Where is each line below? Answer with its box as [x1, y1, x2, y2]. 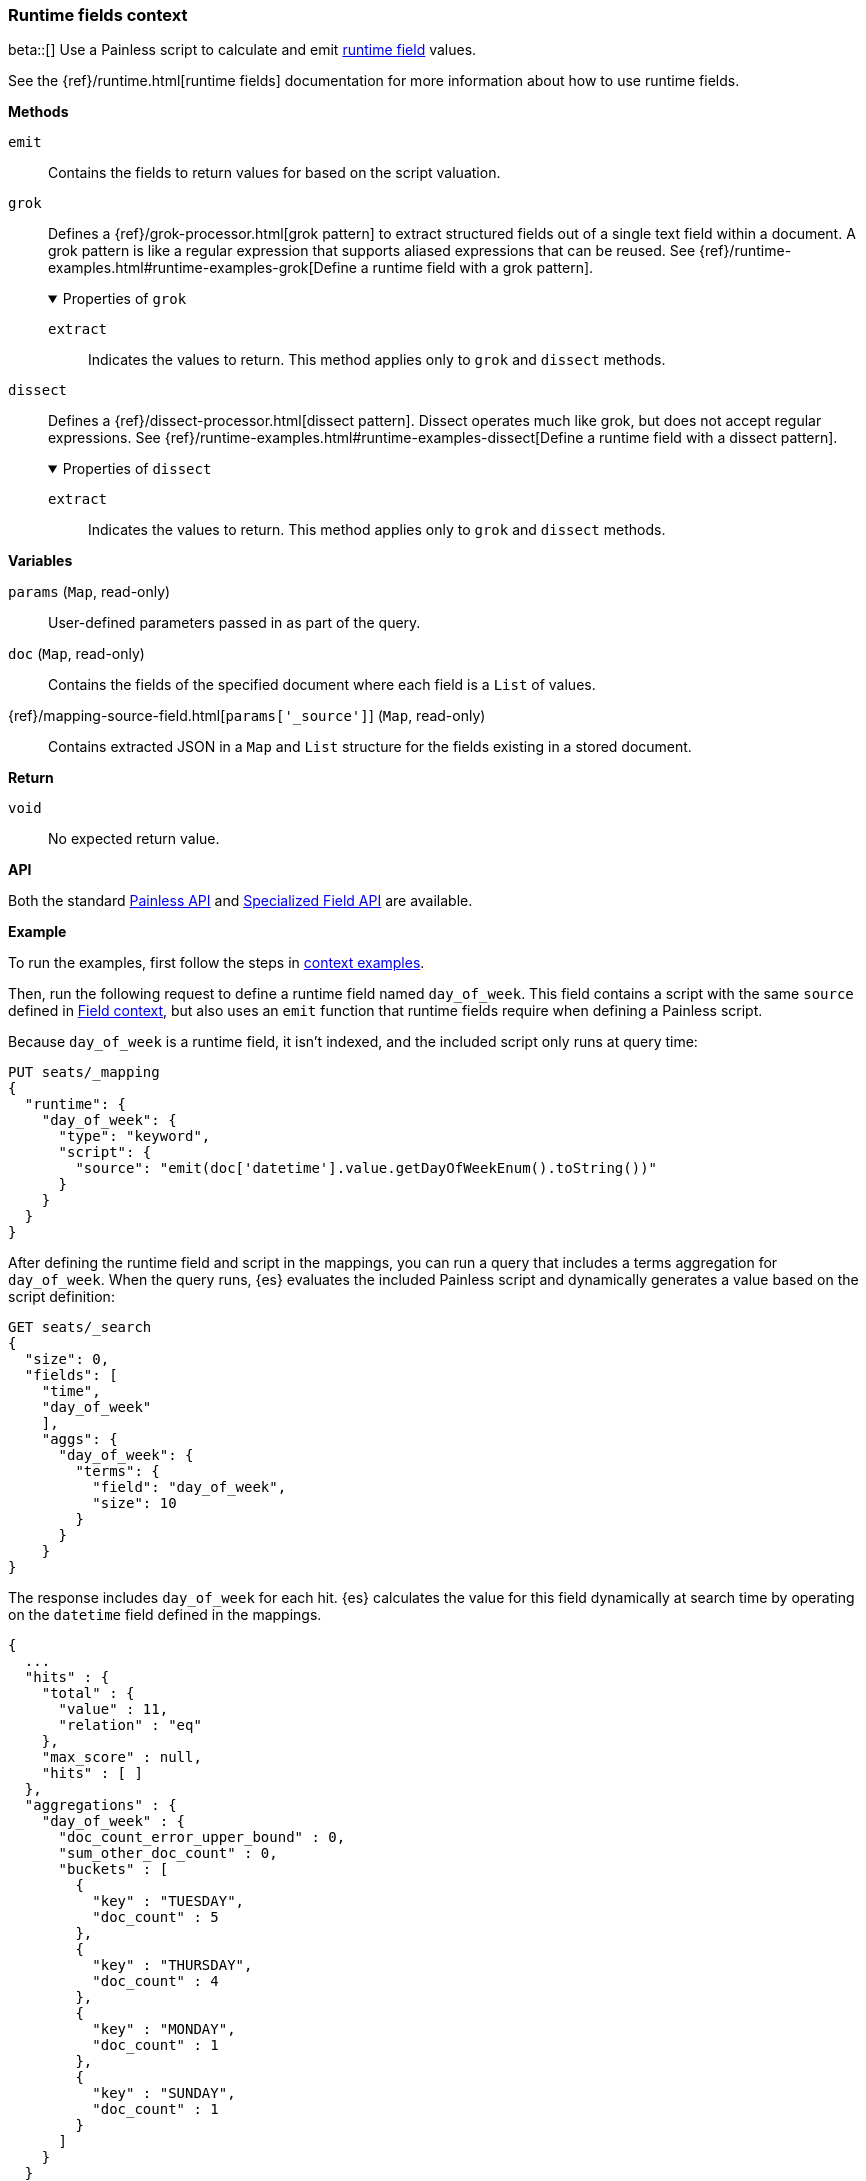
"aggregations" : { [24, 1797, 177, 1814]
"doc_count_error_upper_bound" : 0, [58, 1829, 346, 1846]
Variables [8, 552, 73, 570]
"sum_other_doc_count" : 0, [58, 1845, 278, 1862]
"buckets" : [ [58, 1861, 169, 1878]
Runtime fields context [8, 5, 188, 25]
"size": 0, [24, 1351, 110, 1368]
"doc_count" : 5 [92, 1909, 219, 1926]
